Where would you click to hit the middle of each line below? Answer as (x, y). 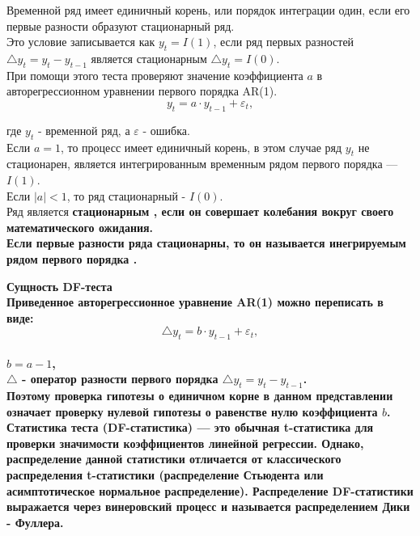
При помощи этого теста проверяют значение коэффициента (155, 75)
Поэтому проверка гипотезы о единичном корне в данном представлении (200, 396)
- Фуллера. (35, 522)
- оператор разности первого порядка (120, 379)
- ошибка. (166, 130)
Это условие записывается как (81, 42)
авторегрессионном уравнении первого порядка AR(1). (142, 91)
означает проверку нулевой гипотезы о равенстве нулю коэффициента (192, 411)
